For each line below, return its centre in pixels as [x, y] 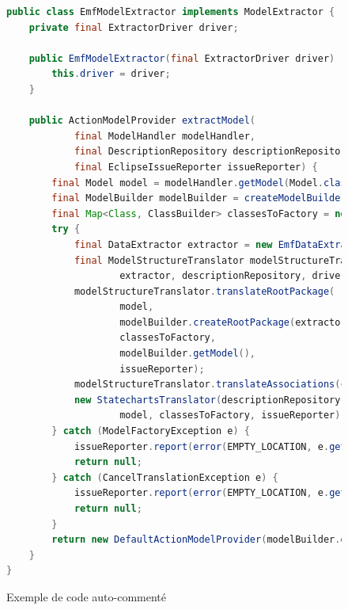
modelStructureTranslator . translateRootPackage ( [204, 291]
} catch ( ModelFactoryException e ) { [151, 431]
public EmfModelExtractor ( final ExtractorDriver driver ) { [187, 58]
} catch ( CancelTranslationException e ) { [165, 477]
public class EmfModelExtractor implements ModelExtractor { [171, 12]
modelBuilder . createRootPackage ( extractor [233, 322]
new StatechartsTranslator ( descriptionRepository [207, 400]
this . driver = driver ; [111, 74]
